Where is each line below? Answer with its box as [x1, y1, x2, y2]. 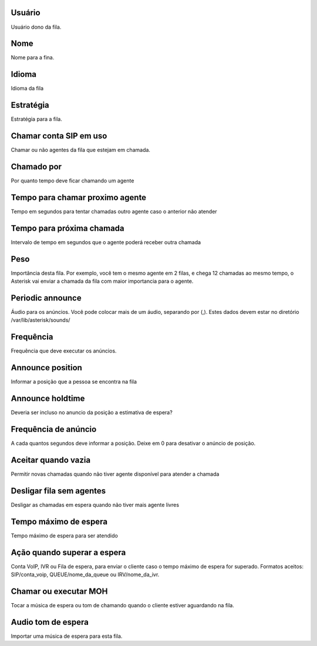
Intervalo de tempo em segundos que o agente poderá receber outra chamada [11, 238, 201, 246]
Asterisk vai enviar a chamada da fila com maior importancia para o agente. [11, 278, 194, 285]
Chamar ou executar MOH [11, 586, 108, 596]
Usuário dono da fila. [11, 23, 62, 31]
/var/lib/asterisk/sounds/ [11, 317, 70, 324]
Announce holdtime [11, 394, 85, 404]
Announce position [11, 363, 82, 373]
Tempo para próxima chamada [11, 223, 124, 233]
